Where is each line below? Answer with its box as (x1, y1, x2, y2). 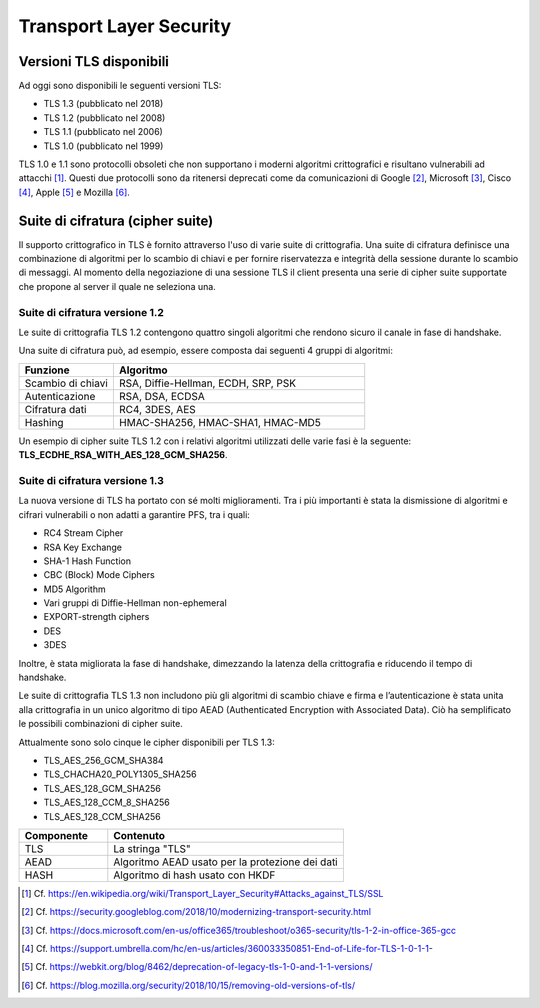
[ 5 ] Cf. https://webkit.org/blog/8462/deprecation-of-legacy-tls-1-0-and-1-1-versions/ (21, 961, 373, 973)
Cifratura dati (24, 402, 87, 416)
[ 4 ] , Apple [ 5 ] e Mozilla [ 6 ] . (18, 186, 130, 198)
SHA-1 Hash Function (43, 555, 132, 567)
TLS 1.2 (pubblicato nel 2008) (43, 111, 166, 124)
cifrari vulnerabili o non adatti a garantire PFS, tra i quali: (18, 508, 250, 520)
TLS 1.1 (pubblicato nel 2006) (43, 126, 164, 138)
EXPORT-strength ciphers (43, 611, 150, 623)
